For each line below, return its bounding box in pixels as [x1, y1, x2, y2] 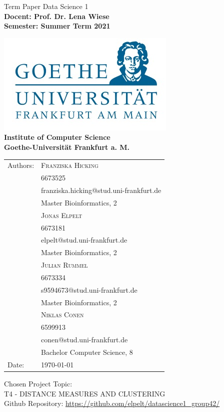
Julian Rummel [41, 260, 88, 270]
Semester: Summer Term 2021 [4, 21, 110, 31]
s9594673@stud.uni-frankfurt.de [41, 284, 137, 295]
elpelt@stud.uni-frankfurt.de [41, 235, 127, 245]
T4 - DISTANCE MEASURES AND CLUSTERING [4, 388, 165, 398]
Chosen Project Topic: [4, 378, 72, 388]
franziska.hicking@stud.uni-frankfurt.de [41, 185, 161, 195]
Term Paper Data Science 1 [4, 1, 88, 11]
